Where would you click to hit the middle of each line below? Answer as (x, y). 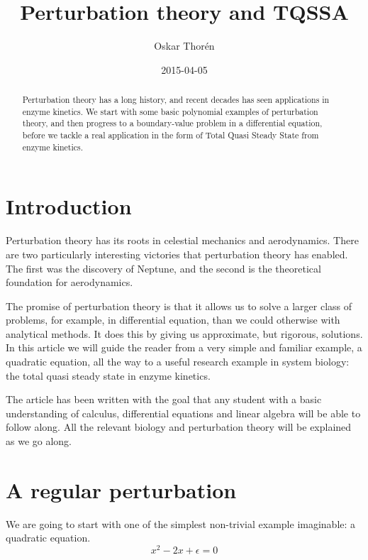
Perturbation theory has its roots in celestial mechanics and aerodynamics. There (182, 240)
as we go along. (39, 441)
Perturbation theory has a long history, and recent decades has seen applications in (176, 100)
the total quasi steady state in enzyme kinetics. (108, 375)
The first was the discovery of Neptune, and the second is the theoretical (163, 268)
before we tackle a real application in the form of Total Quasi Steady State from (171, 135)
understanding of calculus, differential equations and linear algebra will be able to (183, 413)
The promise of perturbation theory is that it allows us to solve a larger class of (179, 306)
